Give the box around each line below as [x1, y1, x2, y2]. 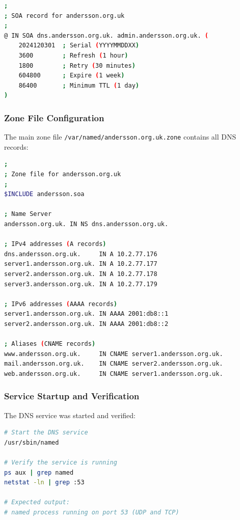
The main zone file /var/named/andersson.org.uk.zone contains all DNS [4, 131, 236, 142]
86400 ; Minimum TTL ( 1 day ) [18, 81, 139, 89]
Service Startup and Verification [4, 390, 140, 402]
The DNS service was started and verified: [4, 409, 136, 420]
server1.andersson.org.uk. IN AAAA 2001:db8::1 [4, 310, 169, 318]
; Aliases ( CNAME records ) [4, 340, 96, 348]
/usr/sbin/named [4, 439, 59, 446]
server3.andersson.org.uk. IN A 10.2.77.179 [4, 280, 157, 288]
